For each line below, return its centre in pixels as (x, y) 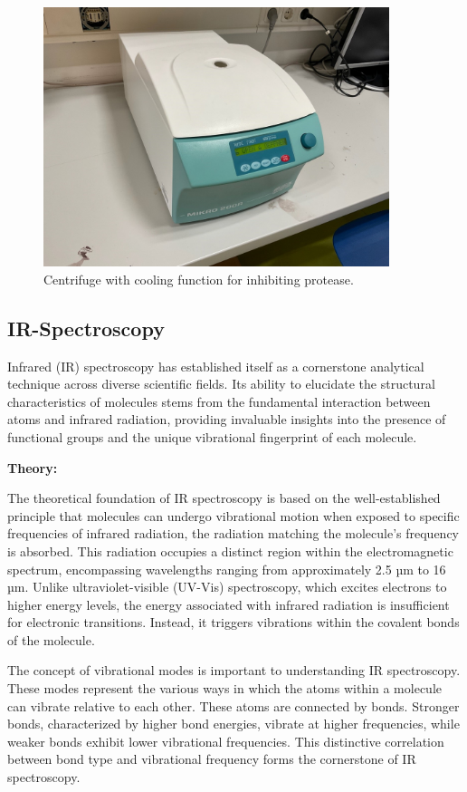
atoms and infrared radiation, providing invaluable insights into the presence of (227, 419)
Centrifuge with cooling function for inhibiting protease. (199, 279)
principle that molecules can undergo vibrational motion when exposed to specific (233, 515)
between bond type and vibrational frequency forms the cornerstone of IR (212, 759)
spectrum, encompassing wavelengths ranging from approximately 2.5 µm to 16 (227, 569)
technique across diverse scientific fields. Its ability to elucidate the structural (221, 384)
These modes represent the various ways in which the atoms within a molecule (225, 688)
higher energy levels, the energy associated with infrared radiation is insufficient (229, 604)
